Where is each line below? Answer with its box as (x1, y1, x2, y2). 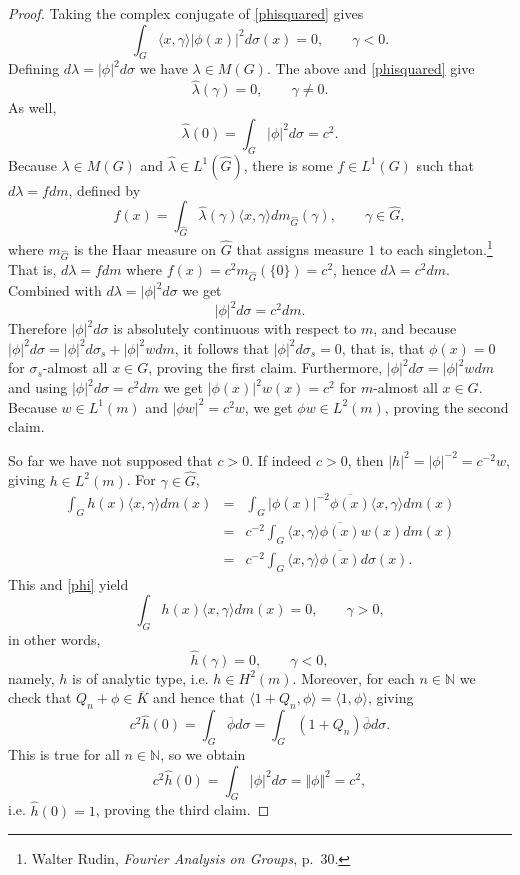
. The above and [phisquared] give (266, 58, 475, 79)
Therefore (8, 318, 67, 339)
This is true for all (8, 744, 120, 765)
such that (416, 154, 474, 175)
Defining (8, 58, 60, 79)
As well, (8, 97, 57, 118)
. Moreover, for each (292, 667, 415, 688)
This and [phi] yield (8, 573, 129, 594)
